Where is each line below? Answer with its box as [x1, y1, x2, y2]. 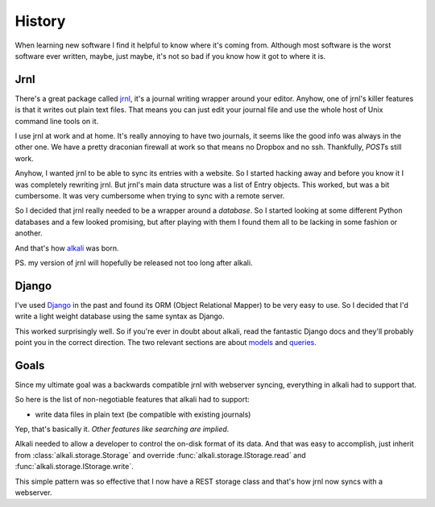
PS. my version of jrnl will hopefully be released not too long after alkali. [14, 258, 253, 268]
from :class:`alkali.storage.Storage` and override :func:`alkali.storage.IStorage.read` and [14, 450, 306, 459]
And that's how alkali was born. [14, 243, 120, 253]
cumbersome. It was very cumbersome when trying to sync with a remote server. [14, 190, 285, 201]
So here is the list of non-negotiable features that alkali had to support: [14, 395, 250, 405]
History [14, 12, 66, 30]
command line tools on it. [14, 116, 99, 126]
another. [14, 228, 43, 238]
